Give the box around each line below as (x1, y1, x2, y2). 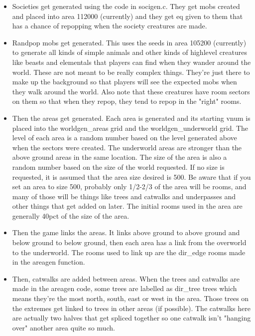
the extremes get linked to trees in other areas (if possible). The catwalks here (12, 303, 251, 313)
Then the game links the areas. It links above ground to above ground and (12, 227, 240, 238)
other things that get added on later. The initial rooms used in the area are (12, 201, 243, 211)
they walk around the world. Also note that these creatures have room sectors (12, 86, 250, 96)
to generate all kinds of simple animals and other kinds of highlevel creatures (12, 47, 247, 57)
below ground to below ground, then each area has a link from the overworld (12, 237, 247, 248)
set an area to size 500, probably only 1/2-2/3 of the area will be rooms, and (12, 181, 247, 192)
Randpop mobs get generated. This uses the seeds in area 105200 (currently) (12, 37, 247, 47)
